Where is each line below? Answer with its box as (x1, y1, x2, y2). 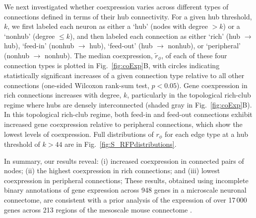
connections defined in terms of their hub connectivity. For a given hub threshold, (4, 11, 252, 21)
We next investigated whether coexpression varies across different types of (4, 1, 229, 11)
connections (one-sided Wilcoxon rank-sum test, (4, 80, 149, 90)
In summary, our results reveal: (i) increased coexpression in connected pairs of (4, 155, 244, 166)
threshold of (4, 139, 40, 149)
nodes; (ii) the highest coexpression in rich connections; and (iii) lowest (4, 165, 220, 176)
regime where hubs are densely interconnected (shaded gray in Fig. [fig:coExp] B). (4, 99, 252, 109)
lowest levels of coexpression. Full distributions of (4, 128, 154, 139)
